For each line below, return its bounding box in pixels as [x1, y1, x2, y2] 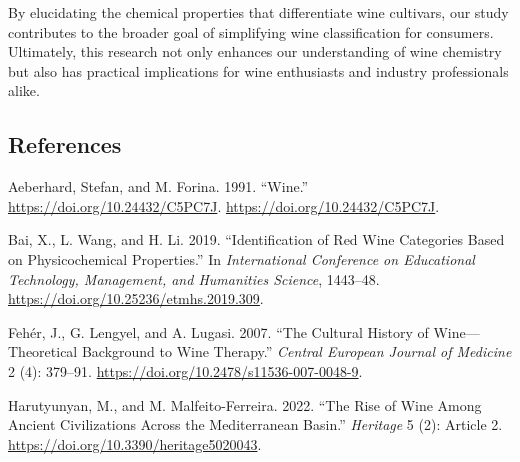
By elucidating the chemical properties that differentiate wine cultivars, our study [8, 2, 509, 22]
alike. [8, 80, 40, 101]
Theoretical [8, 341, 78, 362]
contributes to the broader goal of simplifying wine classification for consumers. [8, 21, 494, 42]
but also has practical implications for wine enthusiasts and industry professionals [8, 60, 509, 81]
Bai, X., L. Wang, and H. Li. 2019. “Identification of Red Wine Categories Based [8, 229, 505, 250]
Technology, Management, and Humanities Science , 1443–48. [8, 268, 380, 289]
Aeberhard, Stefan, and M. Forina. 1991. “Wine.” [8, 176, 309, 197]
